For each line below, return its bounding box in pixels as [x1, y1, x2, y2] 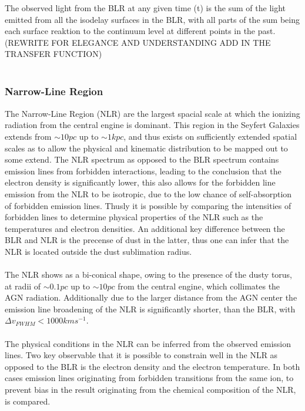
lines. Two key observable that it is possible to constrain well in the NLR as [5, 349, 278, 361]
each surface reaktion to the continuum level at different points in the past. [5, 25, 276, 37]
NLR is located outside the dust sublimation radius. [5, 245, 192, 257]
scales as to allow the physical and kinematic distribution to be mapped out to [5, 142, 288, 154]
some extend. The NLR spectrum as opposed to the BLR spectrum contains [5, 153, 279, 166]
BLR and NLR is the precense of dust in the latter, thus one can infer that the [5, 234, 289, 246]
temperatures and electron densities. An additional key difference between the [5, 222, 285, 234]
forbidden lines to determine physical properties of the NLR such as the [5, 211, 263, 223]
